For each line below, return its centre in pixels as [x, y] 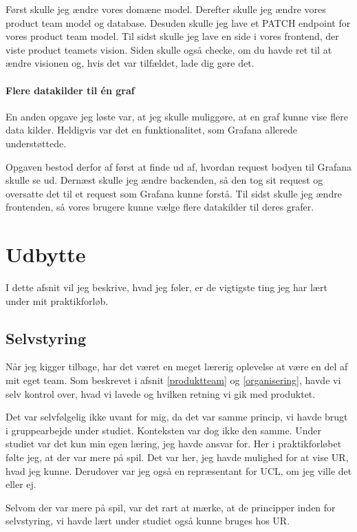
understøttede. [36, 143]
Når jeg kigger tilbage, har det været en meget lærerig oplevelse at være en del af [177, 366]
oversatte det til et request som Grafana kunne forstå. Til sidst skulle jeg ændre [174, 193]
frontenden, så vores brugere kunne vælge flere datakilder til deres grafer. [160, 207]
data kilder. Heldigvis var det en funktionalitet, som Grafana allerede [151, 130]
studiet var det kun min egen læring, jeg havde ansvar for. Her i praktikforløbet [174, 444]
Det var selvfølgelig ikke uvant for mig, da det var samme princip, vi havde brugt [177, 417]
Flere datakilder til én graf [70, 90]
